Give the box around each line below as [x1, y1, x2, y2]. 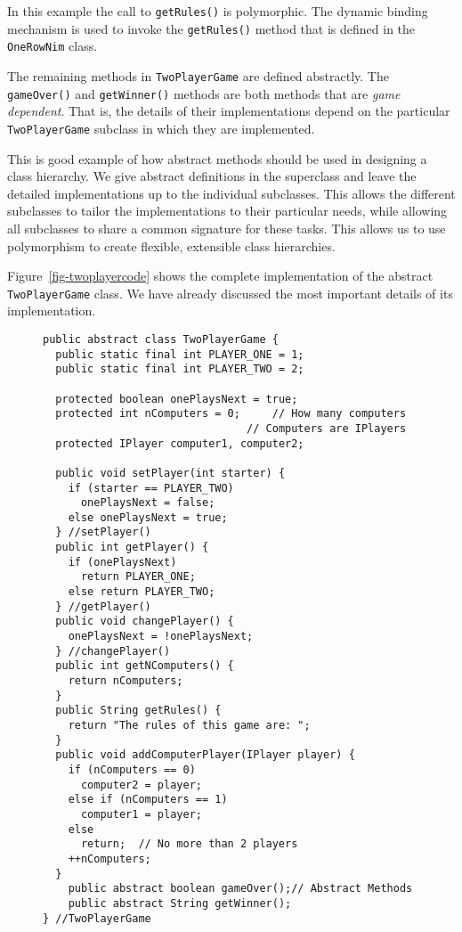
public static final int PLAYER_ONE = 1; [55, 347, 304, 361]
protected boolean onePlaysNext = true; [55, 392, 298, 405]
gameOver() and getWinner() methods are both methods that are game [7, 84, 401, 102]
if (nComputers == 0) [68, 763, 196, 776]
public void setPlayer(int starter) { [55, 466, 286, 479]
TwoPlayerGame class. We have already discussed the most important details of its [7, 283, 453, 302]
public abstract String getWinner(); [68, 896, 292, 910]
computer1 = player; [80, 807, 202, 821]
